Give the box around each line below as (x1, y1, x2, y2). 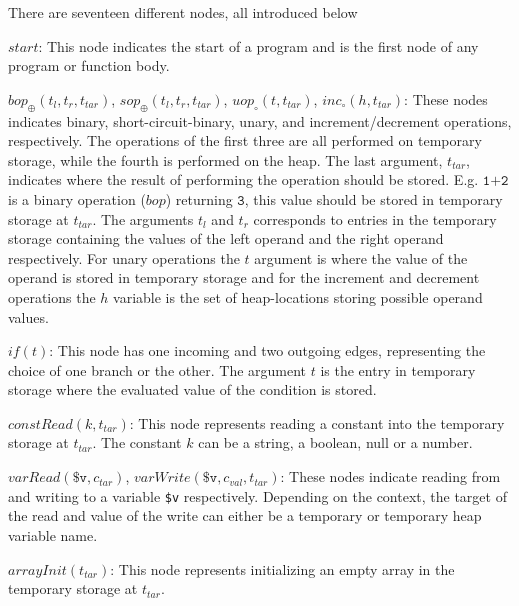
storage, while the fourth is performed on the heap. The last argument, (8, 149, 443, 170)
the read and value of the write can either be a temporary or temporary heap (8, 505, 482, 526)
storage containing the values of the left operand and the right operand (8, 228, 444, 249)
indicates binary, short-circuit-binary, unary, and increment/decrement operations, (8, 110, 512, 131)
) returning (165, 188, 233, 209)
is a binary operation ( (8, 188, 146, 209)
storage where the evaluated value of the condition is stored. (8, 379, 377, 400)
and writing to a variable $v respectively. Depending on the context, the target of (8, 485, 507, 506)
